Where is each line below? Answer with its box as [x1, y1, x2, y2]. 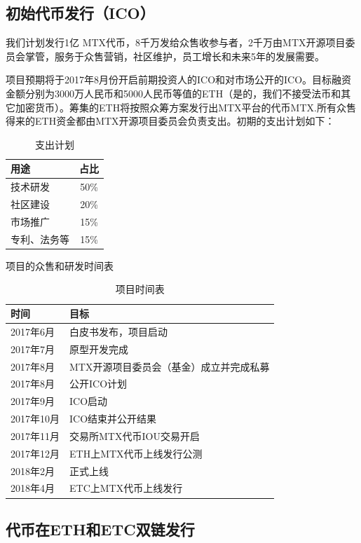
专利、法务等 [11, 231, 69, 246]
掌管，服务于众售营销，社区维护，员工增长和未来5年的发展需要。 [25, 48, 325, 63]
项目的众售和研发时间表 [6, 258, 114, 273]
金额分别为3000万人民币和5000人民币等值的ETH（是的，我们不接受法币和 [6, 85, 341, 100]
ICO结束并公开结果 [69, 411, 157, 426]
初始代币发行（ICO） [6, 2, 155, 24]
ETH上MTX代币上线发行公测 [69, 446, 203, 460]
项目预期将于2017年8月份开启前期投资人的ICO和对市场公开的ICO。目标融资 [6, 72, 352, 87]
